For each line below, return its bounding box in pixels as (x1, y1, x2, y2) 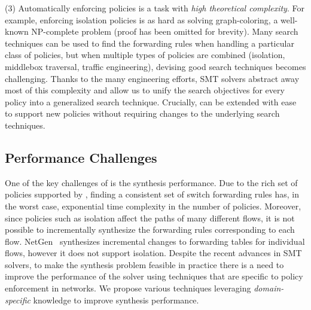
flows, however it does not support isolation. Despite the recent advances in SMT (5, 247, 302, 259)
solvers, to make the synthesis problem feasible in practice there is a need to (5, 258, 284, 271)
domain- (254, 282, 284, 294)
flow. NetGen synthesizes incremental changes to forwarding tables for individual (5, 235, 305, 247)
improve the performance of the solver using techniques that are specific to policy (5, 270, 303, 282)
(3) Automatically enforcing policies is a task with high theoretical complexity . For (5, 2, 304, 14)
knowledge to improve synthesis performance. (33, 293, 199, 306)
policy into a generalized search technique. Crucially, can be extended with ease (5, 95, 297, 108)
